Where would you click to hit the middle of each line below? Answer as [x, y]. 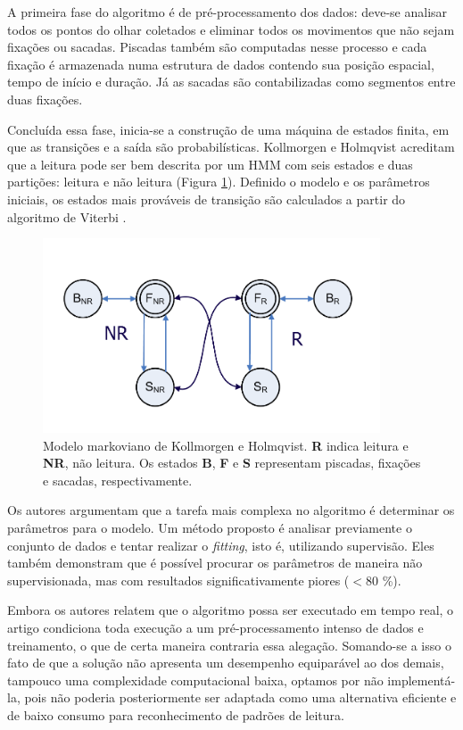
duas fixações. [45, 99]
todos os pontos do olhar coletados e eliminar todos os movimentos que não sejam [231, 29]
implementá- [422, 680]
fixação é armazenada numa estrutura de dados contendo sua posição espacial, [221, 64]
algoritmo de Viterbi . [67, 216]
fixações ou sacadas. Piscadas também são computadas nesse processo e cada [217, 47]
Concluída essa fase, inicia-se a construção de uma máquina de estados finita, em [228, 129]
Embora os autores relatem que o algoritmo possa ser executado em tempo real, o [231, 610]
